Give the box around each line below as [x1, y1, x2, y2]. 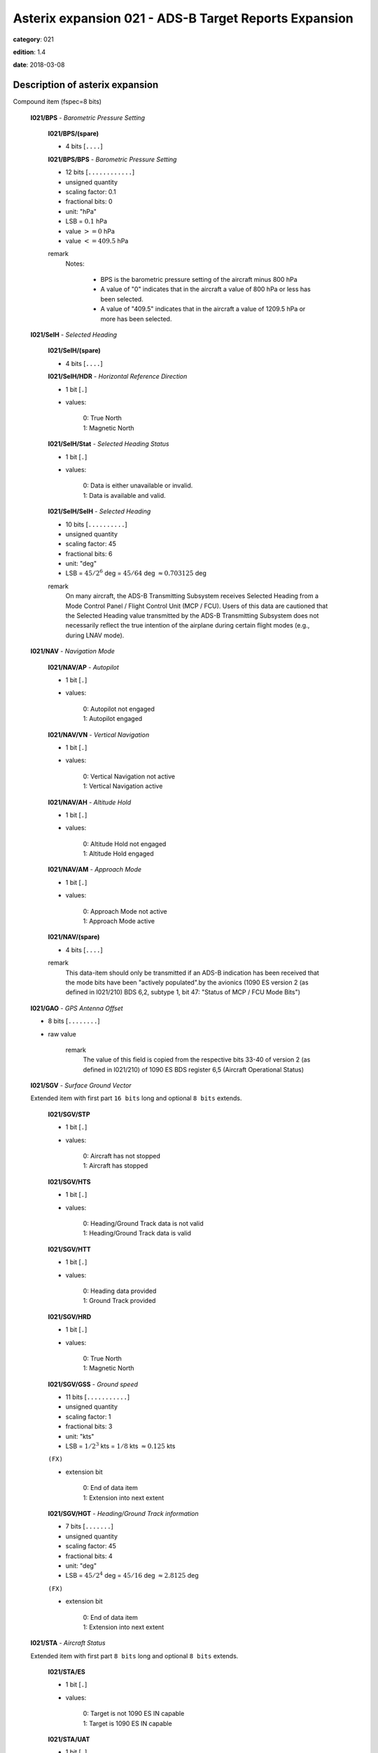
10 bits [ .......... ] [65, 520, 127, 529]
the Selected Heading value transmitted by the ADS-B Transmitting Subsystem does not [65, 611, 319, 620]
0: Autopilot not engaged [83, 705, 155, 713]
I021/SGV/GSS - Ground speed [48, 1380, 139, 1388]
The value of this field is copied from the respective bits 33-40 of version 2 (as [83, 1055, 311, 1064]
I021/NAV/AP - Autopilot [48, 663, 119, 671]
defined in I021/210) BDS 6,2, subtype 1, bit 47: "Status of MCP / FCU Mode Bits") [65, 988, 301, 996]
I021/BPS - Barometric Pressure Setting [30, 113, 145, 122]
